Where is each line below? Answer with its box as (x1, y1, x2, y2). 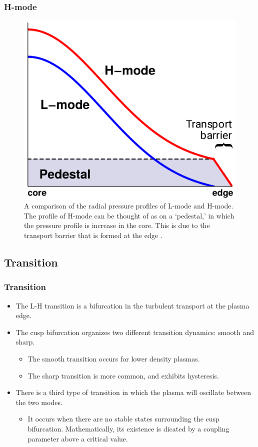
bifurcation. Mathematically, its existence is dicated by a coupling (27, 423, 229, 434)
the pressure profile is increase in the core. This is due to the (24, 220, 210, 230)
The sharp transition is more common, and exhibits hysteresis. (27, 370, 219, 380)
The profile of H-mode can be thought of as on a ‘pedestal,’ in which (24, 210, 234, 220)
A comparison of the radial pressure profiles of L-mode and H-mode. (24, 200, 233, 211)
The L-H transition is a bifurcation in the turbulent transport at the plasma (15, 300, 249, 310)
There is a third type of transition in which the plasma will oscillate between (15, 387, 251, 397)
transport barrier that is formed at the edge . (24, 230, 162, 240)
